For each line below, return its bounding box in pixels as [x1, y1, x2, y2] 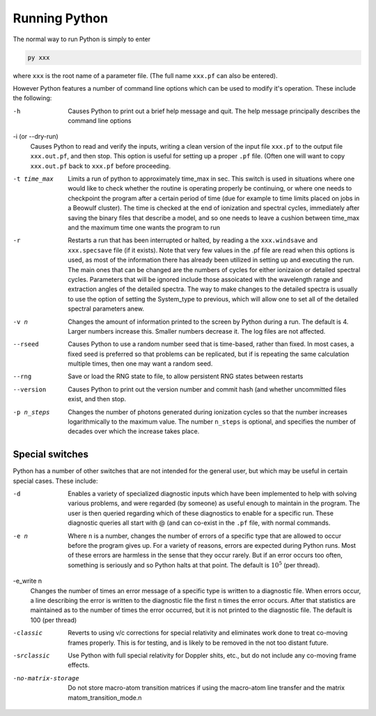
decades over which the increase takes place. [68, 427, 200, 435]
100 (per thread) [30, 616, 77, 624]
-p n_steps [13, 408, 50, 416]
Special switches [13, 449, 88, 461]
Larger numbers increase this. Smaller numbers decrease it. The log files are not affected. [68, 327, 326, 335]
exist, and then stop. [68, 395, 127, 403]
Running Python [13, 10, 108, 26]
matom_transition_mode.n [68, 693, 142, 701]
